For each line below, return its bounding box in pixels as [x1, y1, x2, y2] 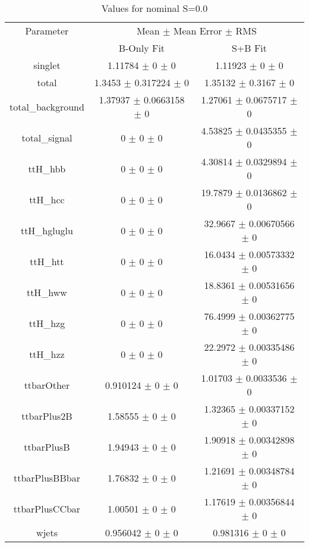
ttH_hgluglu [20, 223, 73, 237]
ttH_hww [26, 285, 67, 299]
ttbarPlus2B [21, 408, 72, 423]
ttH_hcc [29, 192, 65, 206]
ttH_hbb [28, 161, 66, 175]
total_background [10, 99, 84, 114]
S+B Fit [231, 41, 267, 55]
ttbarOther [24, 378, 70, 392]
